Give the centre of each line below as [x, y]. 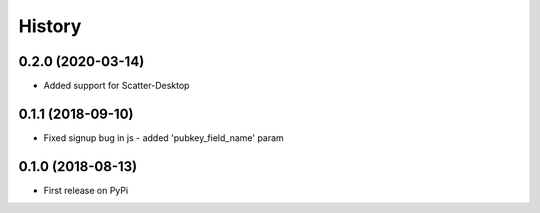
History [50, 26]
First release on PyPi [86, 190]
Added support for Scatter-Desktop [116, 86]
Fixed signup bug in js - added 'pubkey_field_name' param [163, 137]
